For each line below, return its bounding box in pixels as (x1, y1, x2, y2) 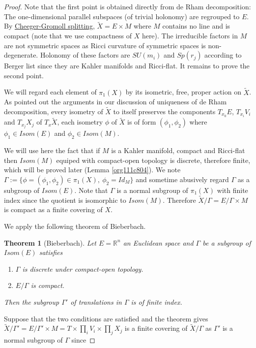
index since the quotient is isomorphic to (4, 194, 126, 205)
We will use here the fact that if (4, 145, 100, 156)
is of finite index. (131, 296, 182, 307)
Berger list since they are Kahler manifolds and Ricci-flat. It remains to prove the (4, 61, 250, 71)
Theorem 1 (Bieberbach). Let (4, 237, 96, 248)
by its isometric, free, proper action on (125, 87, 241, 97)
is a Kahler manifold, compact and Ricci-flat (111, 145, 245, 156)
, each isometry (57, 117, 103, 127)
